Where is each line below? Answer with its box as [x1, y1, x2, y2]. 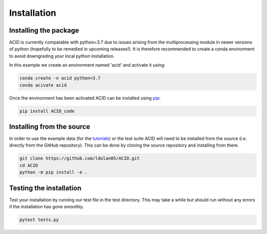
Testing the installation [9, 184, 82, 192]
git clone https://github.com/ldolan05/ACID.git [19, 156, 140, 161]
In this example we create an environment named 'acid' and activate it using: [9, 62, 166, 68]
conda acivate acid [19, 82, 67, 88]
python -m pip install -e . [19, 169, 88, 175]
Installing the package [9, 26, 79, 35]
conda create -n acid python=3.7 [19, 76, 101, 81]
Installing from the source [9, 122, 90, 131]
